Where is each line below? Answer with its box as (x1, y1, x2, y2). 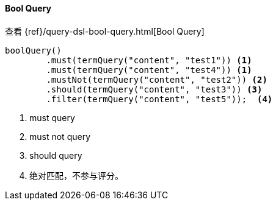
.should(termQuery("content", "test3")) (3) (46, 84, 263, 94)
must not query (29, 131, 91, 142)
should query (29, 150, 82, 161)
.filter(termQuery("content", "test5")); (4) (46, 94, 273, 104)
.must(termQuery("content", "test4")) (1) (46, 64, 252, 75)
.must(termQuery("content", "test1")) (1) (46, 55, 252, 65)
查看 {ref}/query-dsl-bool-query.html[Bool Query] (5, 26, 205, 36)
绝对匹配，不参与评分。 (29, 170, 123, 181)
